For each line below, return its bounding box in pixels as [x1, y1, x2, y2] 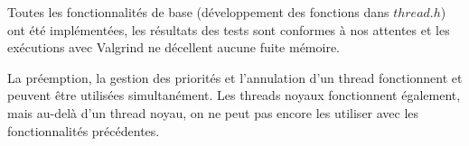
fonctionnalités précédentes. [7, 121, 160, 140]
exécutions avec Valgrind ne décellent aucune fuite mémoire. [7, 38, 341, 57]
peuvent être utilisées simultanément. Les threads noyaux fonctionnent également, [7, 86, 461, 105]
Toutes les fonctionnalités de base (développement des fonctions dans [7, 3, 389, 21]
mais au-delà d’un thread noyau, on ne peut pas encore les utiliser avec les [7, 103, 419, 122]
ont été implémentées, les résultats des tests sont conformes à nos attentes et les [7, 20, 450, 39]
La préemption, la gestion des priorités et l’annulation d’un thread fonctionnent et [7, 68, 463, 87]
